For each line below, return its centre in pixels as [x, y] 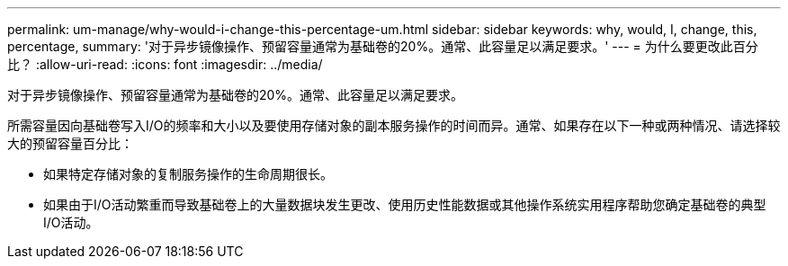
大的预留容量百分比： [70, 143]
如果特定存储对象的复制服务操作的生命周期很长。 [188, 174]
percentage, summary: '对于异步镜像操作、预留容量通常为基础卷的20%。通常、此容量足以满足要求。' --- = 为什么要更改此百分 [383, 46]
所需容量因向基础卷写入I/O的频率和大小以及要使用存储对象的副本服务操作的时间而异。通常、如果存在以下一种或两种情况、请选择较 [394, 125]
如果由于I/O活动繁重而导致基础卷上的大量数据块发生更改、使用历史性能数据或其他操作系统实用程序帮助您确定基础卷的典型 [405, 204]
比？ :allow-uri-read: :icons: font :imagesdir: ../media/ [165, 64]
